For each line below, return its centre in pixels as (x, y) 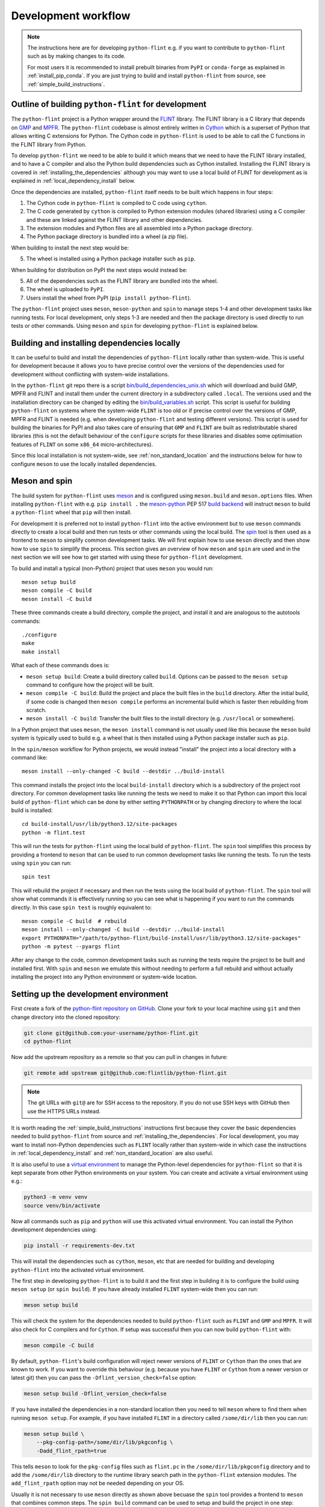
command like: (29, 758)
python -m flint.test (54, 832)
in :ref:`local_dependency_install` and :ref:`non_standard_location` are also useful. (112, 1153)
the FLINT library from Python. (49, 144)
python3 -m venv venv (56, 1197)
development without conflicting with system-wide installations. (90, 374)
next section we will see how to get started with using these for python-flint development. (127, 557)
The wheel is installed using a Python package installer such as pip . (111, 259)
